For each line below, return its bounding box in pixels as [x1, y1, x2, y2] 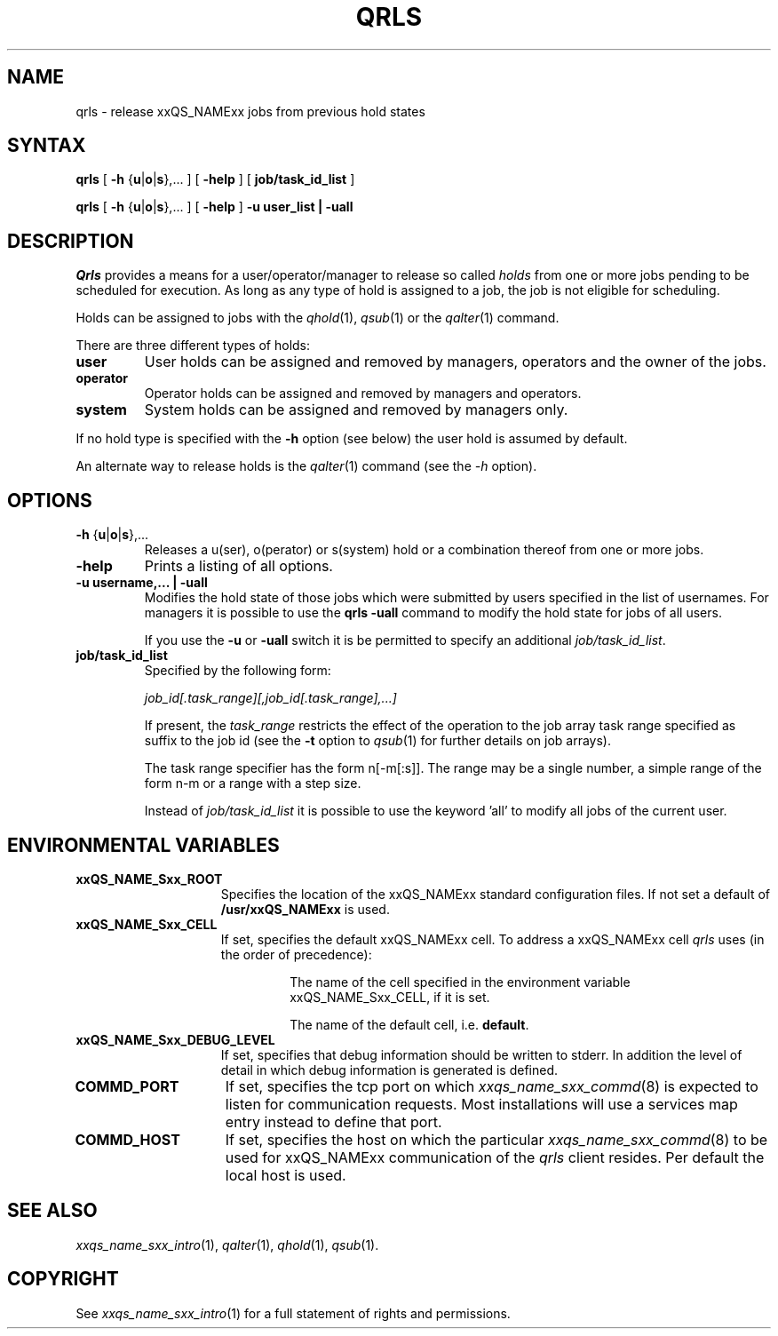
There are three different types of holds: [75, 338, 311, 354]
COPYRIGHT [7, 1268, 119, 1291]
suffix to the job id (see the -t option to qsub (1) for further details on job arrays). [144, 733, 612, 749]
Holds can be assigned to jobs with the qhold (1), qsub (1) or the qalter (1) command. [75, 310, 560, 326]
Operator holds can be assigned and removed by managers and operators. [144, 386, 582, 402]
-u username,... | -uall [75, 575, 208, 591]
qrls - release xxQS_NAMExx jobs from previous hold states [75, 103, 425, 119]
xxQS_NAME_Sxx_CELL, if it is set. [290, 989, 490, 1005]
